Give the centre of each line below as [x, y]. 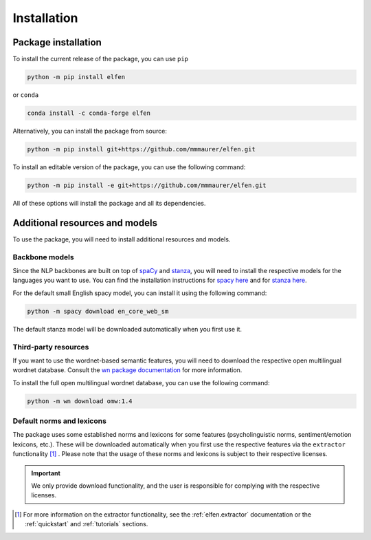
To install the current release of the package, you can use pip [101, 59]
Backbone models [44, 257]
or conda [26, 95]
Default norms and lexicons [59, 421]
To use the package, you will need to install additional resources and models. [122, 239]
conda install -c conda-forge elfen [89, 113]
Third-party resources [51, 347]
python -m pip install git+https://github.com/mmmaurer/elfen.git [141, 149]
